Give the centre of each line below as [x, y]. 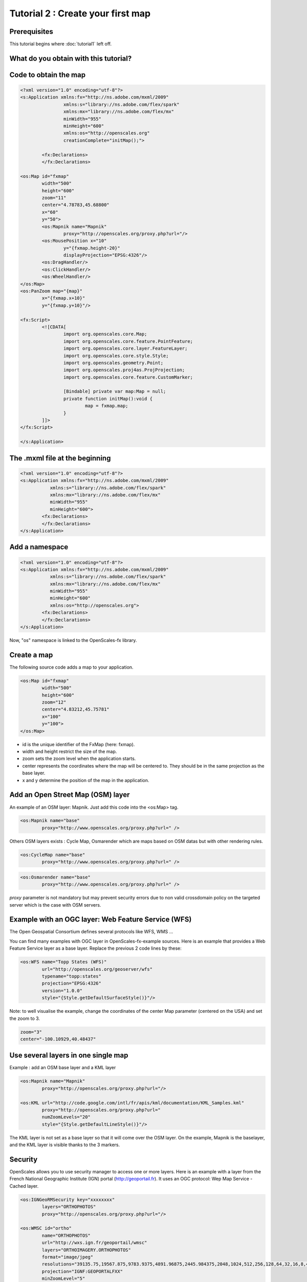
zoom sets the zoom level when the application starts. [79, 758]
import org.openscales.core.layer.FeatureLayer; [125, 348]
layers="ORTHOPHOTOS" [69, 1207]
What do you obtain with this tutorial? [71, 58]
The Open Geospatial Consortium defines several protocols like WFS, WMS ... [91, 932]
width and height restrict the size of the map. [70, 752]
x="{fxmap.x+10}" [63, 298]
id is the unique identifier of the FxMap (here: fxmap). [79, 744]
